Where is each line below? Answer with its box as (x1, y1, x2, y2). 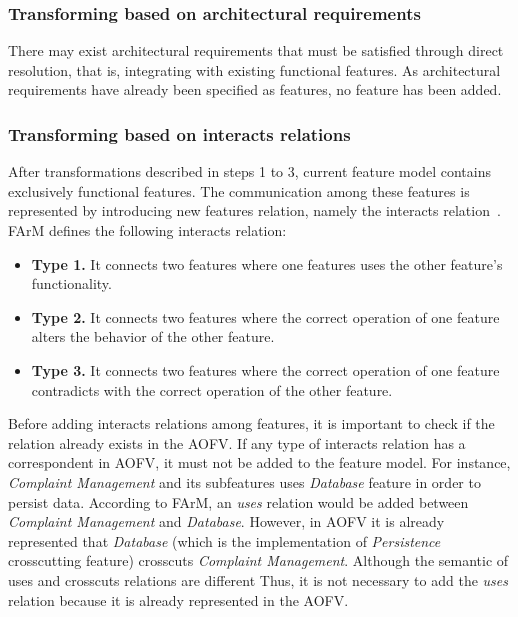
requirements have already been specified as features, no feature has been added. (8, 79, 502, 100)
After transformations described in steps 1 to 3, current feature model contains (8, 161, 491, 182)
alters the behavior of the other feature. (31, 326, 275, 347)
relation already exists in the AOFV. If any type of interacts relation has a (8, 432, 466, 453)
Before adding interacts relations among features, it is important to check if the (8, 413, 495, 434)
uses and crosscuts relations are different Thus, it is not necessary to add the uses (8, 569, 508, 590)
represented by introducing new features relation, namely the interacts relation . (8, 200, 501, 221)
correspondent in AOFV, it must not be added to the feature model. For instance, (8, 452, 511, 473)
